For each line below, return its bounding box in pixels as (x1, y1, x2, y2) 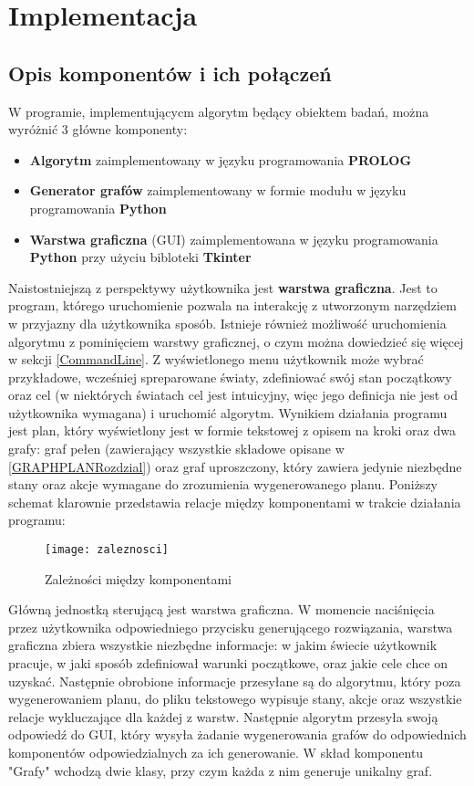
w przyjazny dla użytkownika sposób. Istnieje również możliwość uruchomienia (8, 313, 447, 332)
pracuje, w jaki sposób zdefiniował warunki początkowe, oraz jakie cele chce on (8, 654, 448, 673)
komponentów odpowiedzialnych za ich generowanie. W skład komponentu (8, 743, 424, 762)
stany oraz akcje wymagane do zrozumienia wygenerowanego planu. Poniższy (8, 475, 438, 494)
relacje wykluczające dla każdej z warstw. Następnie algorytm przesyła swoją (8, 707, 438, 726)
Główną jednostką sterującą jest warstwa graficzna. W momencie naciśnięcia (8, 600, 435, 619)
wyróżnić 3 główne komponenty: (8, 120, 188, 139)
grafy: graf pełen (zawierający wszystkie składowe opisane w (8, 439, 345, 458)
